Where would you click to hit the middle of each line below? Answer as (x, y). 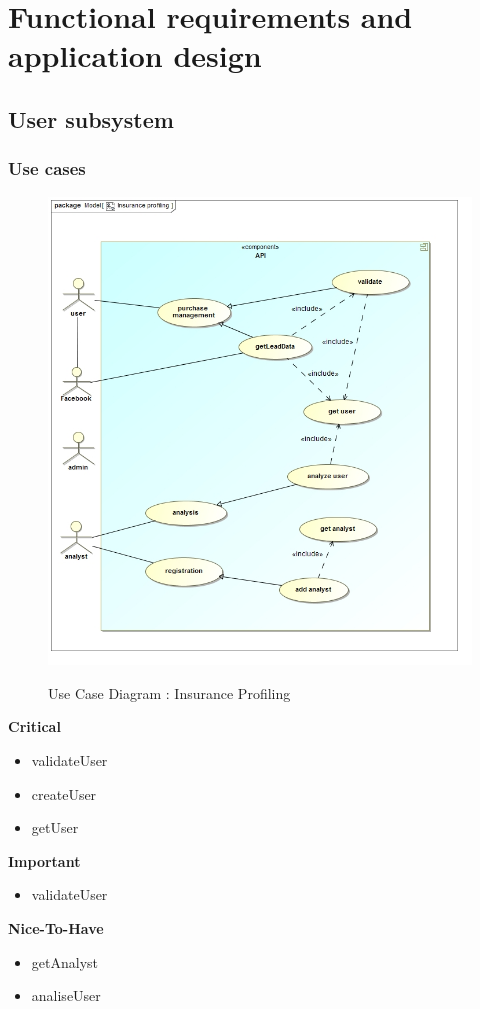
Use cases (47, 168)
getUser (55, 827)
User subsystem (91, 118)
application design (135, 55)
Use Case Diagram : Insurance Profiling (169, 692)
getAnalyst (64, 961)
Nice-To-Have (56, 927)
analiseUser (66, 995)
